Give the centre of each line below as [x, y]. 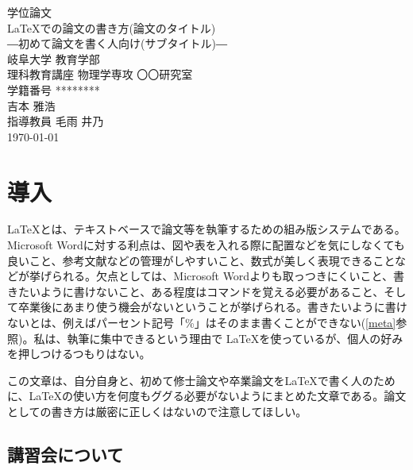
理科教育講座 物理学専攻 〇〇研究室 [100, 74]
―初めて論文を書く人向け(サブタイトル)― [117, 43]
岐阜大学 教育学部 [54, 58]
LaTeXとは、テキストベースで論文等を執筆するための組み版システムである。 [206, 229]
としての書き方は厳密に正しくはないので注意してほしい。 [157, 411]
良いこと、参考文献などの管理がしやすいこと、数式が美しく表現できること [201, 260]
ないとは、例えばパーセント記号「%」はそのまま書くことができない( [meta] [202, 323]
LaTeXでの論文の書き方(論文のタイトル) [112, 27]
